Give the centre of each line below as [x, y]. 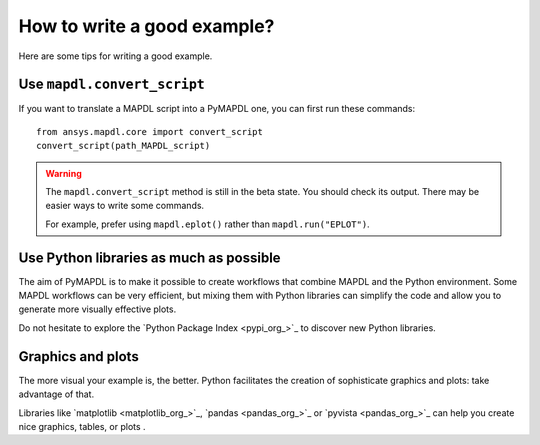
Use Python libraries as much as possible [149, 257]
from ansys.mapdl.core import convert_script [150, 131]
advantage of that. [56, 394]
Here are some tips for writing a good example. [115, 56]
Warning [63, 173]
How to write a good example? [146, 26]
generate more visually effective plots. [97, 309]
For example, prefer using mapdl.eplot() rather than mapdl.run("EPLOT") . [207, 224]
